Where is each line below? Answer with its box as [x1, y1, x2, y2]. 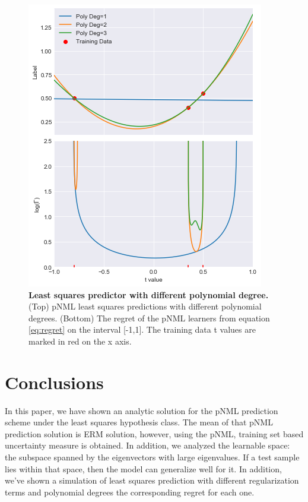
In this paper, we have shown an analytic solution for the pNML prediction [5, 404, 278, 416]
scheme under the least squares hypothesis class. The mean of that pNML [5, 416, 273, 428]
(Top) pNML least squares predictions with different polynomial [28, 300, 262, 312]
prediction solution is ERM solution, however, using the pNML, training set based [5, 427, 304, 440]
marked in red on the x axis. [28, 334, 132, 347]
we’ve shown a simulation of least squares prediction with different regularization [5, 474, 299, 487]
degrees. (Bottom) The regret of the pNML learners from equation [28, 311, 270, 324]
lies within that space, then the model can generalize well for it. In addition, [5, 462, 282, 475]
